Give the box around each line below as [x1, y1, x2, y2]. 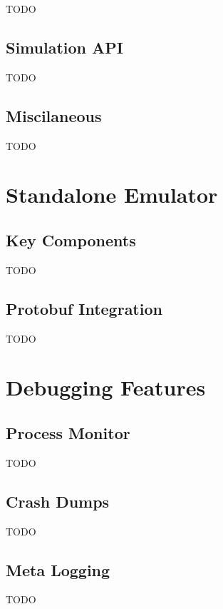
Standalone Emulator [6, 180, 218, 209]
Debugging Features [6, 373, 206, 402]
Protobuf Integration [6, 297, 162, 319]
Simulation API [6, 36, 123, 58]
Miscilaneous [6, 104, 102, 126]
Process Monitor [6, 421, 130, 443]
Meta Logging [6, 558, 110, 580]
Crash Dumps [6, 490, 110, 512]
